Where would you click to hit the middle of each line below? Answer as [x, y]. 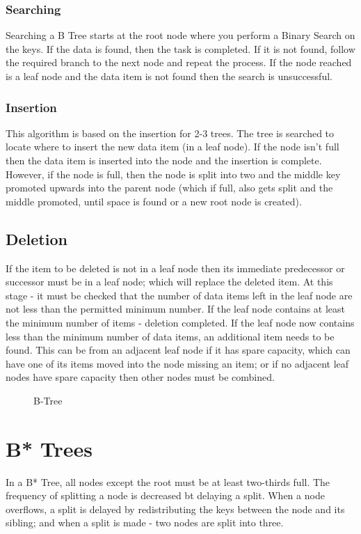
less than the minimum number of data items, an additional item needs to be [170, 336]
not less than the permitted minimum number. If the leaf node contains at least [176, 309]
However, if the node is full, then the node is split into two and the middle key [173, 174]
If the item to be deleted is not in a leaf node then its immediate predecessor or [175, 268]
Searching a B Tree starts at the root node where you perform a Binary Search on [180, 35]
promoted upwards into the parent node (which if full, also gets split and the [169, 188]
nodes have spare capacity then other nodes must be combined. [140, 377]
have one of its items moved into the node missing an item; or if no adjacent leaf [177, 363]
